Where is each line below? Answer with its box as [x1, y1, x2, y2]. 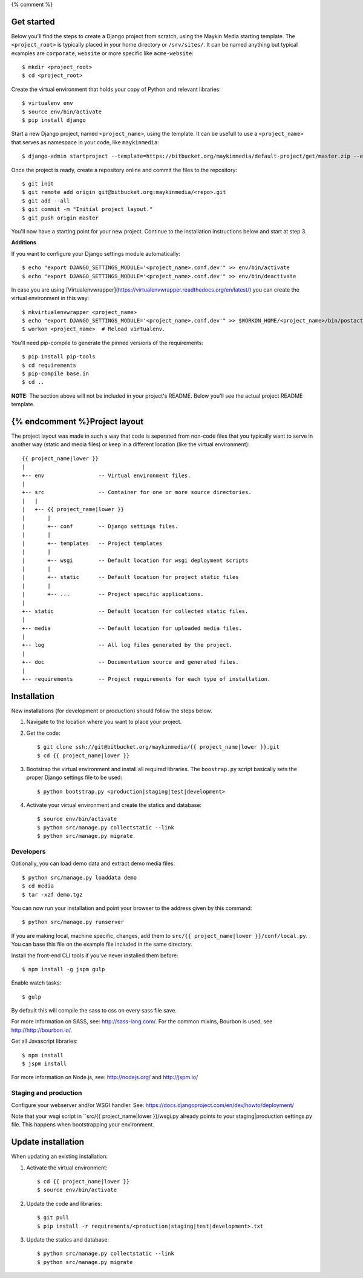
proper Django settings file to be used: [26, 774, 122, 781]
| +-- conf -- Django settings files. [22, 523, 178, 530]
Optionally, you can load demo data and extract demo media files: [11, 860, 175, 867]
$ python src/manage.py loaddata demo [22, 874, 137, 881]
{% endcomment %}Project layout [11, 417, 144, 427]
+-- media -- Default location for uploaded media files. [22, 624, 242, 632]
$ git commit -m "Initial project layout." [22, 206, 153, 213]
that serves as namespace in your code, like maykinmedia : [11, 138, 160, 146]
